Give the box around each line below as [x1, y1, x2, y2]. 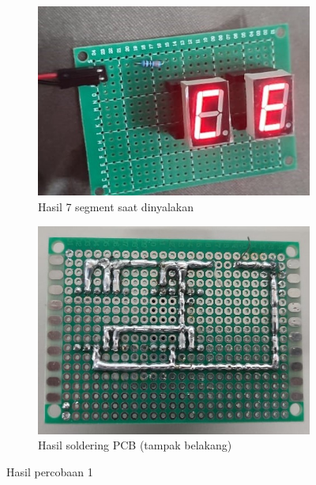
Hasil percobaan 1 [6, 463, 93, 479]
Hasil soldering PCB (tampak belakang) [38, 437, 232, 453]
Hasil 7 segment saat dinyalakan [38, 198, 194, 214]
